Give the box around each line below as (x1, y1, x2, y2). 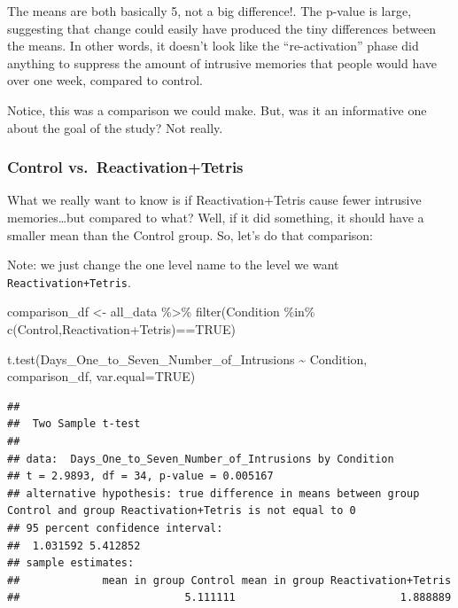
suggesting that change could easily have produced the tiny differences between (7, 19, 437, 37)
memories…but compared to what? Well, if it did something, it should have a (7, 207, 424, 226)
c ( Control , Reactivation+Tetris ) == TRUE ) (7, 320, 236, 338)
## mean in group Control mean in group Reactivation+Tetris (7, 573, 452, 587)
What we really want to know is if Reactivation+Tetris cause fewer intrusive (7, 191, 422, 209)
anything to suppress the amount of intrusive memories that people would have (7, 53, 438, 72)
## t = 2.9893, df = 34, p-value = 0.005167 (7, 470, 274, 483)
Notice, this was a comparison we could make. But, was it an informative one (7, 100, 427, 119)
